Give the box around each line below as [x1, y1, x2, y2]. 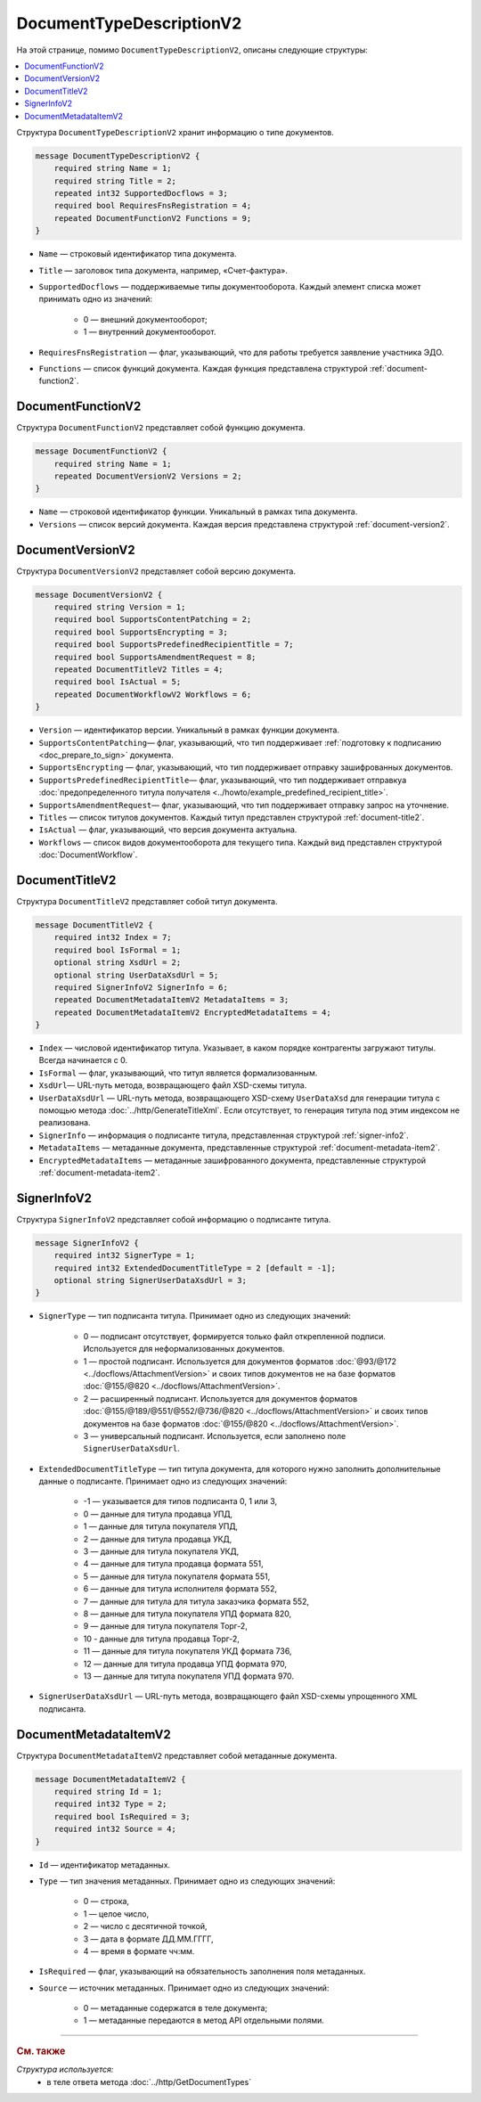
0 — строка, [83, 1896, 129, 1907]
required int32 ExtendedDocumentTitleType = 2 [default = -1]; [53, 1263, 337, 1273]
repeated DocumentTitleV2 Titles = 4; [53, 665, 224, 675]
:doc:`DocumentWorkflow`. [38, 849, 138, 860]
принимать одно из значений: [38, 294, 153, 305]
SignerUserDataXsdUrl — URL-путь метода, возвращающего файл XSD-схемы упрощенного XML [38, 1691, 418, 1702]
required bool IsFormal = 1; [53, 945, 182, 955]
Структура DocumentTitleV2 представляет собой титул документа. [16, 896, 278, 906]
